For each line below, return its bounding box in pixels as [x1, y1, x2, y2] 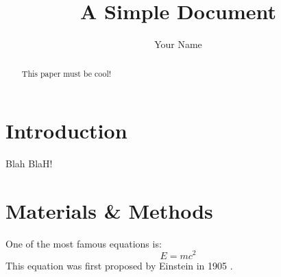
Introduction [5, 117, 127, 145]
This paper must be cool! [21, 67, 112, 79]
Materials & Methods [5, 196, 213, 224]
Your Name [154, 37, 202, 51]
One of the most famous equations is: [5, 236, 162, 250]
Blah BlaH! [5, 156, 53, 171]
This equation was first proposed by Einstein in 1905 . [5, 258, 233, 272]
